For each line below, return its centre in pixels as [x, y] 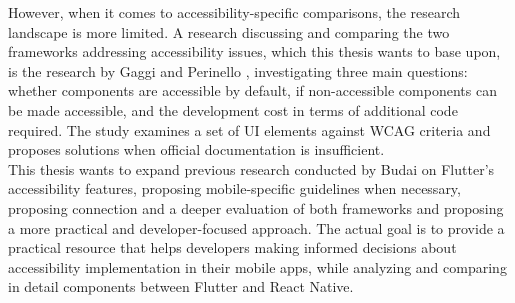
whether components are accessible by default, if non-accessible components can [252, 90]
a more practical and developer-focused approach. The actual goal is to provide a [256, 227]
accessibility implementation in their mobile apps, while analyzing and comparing [257, 266]
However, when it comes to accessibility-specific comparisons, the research [234, 12]
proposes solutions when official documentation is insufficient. [196, 149]
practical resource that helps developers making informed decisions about [232, 247]
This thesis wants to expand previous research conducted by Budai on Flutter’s [251, 168]
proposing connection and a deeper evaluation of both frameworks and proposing [256, 207]
